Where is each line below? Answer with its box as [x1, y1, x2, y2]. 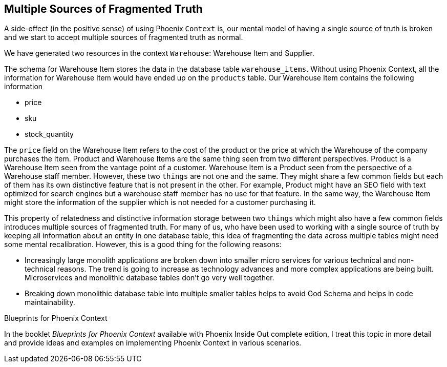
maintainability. [25, 298, 75, 307]
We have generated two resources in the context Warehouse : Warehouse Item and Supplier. [4, 49, 314, 58]
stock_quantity [25, 130, 74, 139]
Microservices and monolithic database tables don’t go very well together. [25, 273, 274, 282]
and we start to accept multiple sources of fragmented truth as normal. [4, 33, 243, 42]
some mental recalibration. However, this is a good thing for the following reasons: [4, 240, 282, 249]
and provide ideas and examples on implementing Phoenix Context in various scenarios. [4, 338, 302, 348]
